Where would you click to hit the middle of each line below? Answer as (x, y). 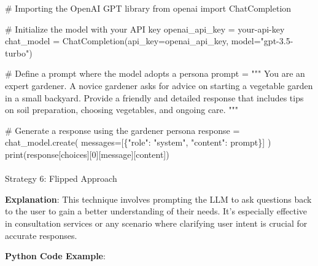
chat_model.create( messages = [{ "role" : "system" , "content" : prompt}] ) (138, 142)
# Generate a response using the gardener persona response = (122, 130)
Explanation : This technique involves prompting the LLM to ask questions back (158, 199)
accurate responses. (41, 235)
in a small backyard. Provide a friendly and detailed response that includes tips (154, 97)
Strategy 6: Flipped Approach (61, 178)
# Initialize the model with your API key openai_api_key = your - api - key (145, 29)
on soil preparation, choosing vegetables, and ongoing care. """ (122, 110)
